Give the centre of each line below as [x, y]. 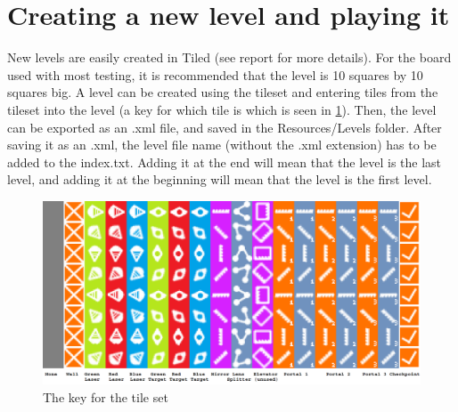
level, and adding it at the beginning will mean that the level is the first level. [220, 179]
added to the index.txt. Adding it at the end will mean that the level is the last [225, 162]
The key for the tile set [106, 396]
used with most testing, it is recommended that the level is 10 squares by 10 [215, 74]
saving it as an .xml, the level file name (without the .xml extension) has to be [222, 145]
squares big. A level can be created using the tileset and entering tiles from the [223, 92]
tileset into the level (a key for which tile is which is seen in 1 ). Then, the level [222, 109]
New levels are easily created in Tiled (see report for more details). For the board [229, 57]
